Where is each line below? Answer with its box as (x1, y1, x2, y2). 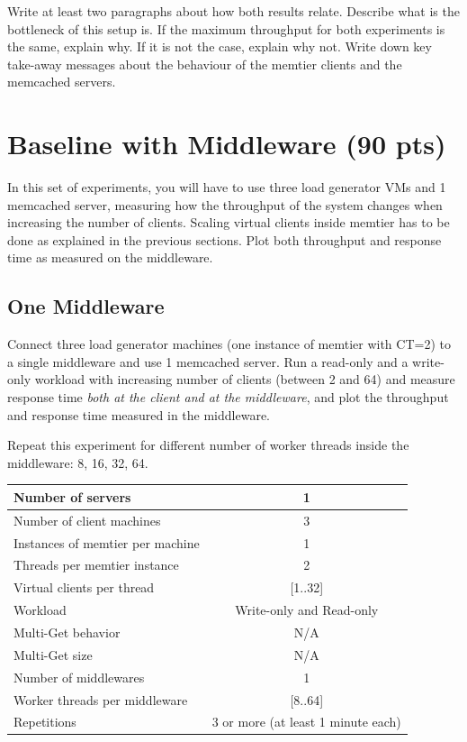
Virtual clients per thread (13, 578, 155, 597)
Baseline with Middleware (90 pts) (7, 125, 446, 162)
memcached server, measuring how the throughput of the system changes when (7, 195, 443, 214)
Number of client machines (13, 510, 161, 529)
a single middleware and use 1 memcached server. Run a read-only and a (7, 352, 409, 371)
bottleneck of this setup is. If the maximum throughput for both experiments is (7, 19, 445, 38)
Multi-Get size (13, 645, 93, 664)
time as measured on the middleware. (7, 248, 213, 267)
